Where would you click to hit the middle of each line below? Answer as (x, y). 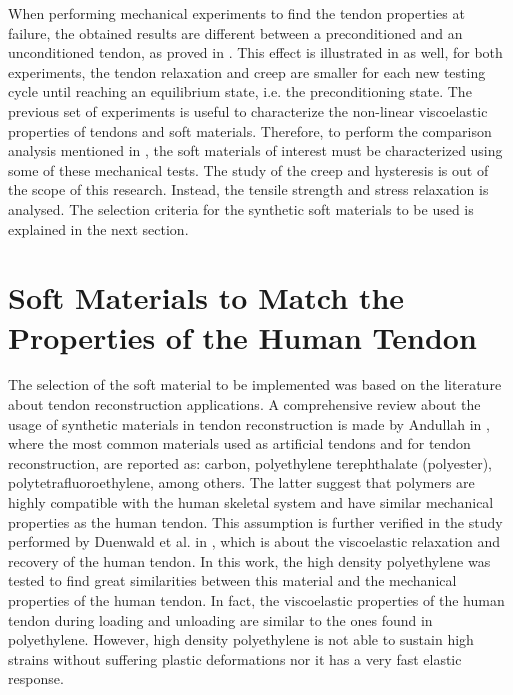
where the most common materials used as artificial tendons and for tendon (239, 443)
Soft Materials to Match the (206, 297)
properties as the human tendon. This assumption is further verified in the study (255, 521)
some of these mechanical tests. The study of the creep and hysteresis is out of (248, 169)
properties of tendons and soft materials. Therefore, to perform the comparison (250, 130)
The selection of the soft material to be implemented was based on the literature (255, 384)
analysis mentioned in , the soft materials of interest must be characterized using (255, 150)
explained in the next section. (98, 228)
